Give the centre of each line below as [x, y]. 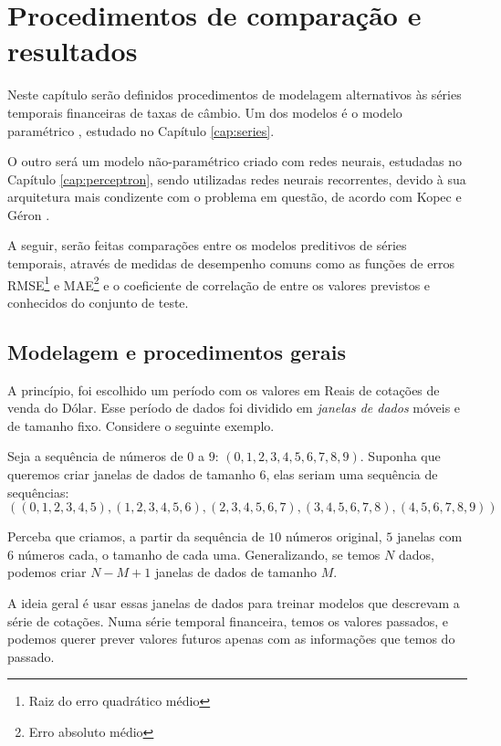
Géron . [29, 214]
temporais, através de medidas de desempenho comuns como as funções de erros [231, 263]
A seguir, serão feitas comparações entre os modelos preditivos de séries [207, 245]
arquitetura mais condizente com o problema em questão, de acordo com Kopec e [235, 197]
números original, [334, 536]
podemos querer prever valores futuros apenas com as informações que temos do [231, 639]
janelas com [429, 536]
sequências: [38, 492]
